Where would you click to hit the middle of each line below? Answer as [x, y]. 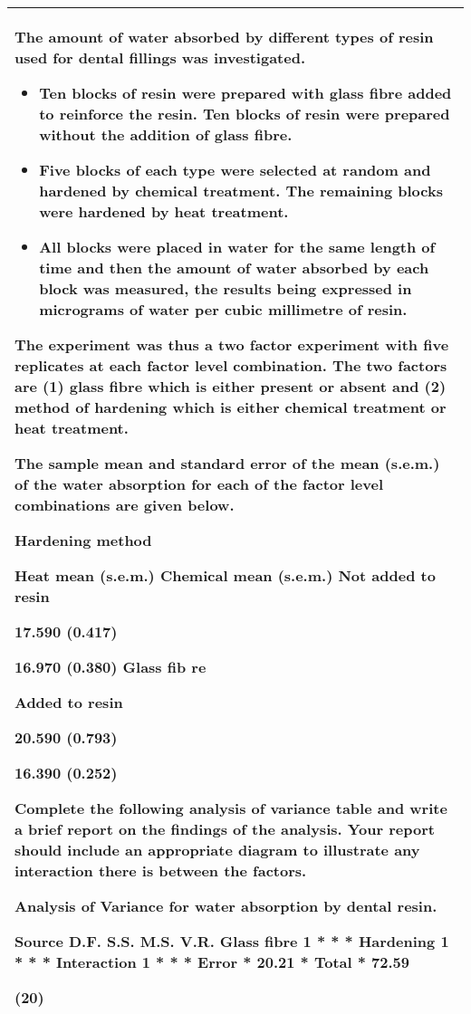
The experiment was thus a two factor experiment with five [232, 344]
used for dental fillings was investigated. [160, 57]
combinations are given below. [125, 505]
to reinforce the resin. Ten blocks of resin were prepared [245, 114]
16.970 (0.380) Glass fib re [111, 667]
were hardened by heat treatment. [164, 211]
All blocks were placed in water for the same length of [237, 247]
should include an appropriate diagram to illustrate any [217, 850]
